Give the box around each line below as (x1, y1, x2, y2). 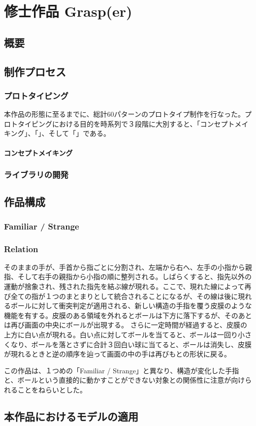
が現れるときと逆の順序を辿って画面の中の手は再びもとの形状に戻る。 (4, 349, 231, 359)
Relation (4, 242, 38, 255)
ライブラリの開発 (4, 168, 68, 181)
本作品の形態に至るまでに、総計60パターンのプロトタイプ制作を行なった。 (4, 109, 245, 119)
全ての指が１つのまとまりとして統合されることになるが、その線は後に (10, 291, 238, 301)
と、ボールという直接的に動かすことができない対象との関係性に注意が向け (4, 375, 245, 385)
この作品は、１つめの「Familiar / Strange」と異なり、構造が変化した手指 (4, 365, 239, 375)
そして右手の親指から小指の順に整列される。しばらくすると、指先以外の (17, 271, 252, 282)
